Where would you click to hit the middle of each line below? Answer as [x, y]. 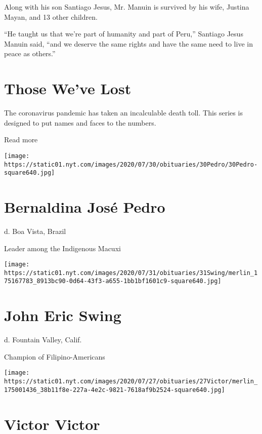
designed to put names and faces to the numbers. [80, 122]
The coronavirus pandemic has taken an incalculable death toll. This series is [123, 113]
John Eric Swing [63, 315]
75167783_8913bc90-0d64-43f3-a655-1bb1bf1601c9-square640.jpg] [113, 281]
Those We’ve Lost [68, 88]
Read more [21, 140]
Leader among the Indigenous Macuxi [62, 248]
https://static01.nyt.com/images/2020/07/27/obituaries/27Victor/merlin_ [131, 382]
